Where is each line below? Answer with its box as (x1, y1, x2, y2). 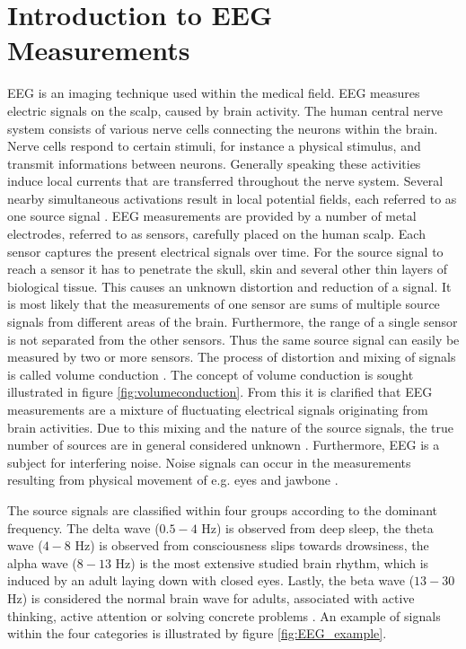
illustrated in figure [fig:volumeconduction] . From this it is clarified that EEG (7, 382, 433, 401)
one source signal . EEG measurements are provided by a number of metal (7, 206, 417, 225)
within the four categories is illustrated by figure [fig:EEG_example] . (7, 624, 387, 643)
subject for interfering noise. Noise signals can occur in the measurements (7, 452, 411, 471)
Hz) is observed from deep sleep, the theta (201, 518, 434, 537)
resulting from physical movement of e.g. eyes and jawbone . (7, 470, 339, 489)
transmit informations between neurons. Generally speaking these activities (7, 153, 421, 172)
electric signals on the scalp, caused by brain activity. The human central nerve (7, 101, 443, 119)
